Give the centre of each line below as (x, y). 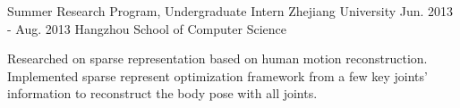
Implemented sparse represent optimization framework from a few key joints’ (217, 75)
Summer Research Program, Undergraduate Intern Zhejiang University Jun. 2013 (230, 11)
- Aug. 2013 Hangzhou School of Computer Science (147, 28)
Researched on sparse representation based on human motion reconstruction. (217, 58)
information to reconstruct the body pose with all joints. (162, 93)
